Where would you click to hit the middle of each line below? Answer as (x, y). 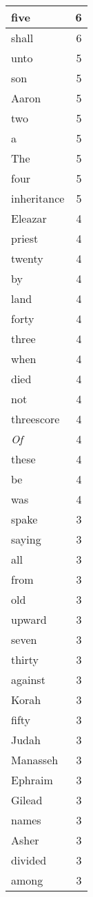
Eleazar (29, 218)
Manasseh (35, 760)
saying (26, 539)
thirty (25, 659)
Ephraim (32, 780)
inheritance (38, 198)
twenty (27, 258)
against (28, 679)
